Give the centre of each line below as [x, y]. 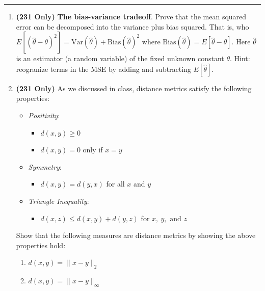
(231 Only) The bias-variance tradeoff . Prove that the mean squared [131, 16]
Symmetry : [45, 166]
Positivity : [44, 115]
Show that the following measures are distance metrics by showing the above [136, 235]
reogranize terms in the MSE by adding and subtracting [103, 69]
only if [93, 150]
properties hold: [41, 245]
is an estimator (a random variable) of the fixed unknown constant [120, 58]
